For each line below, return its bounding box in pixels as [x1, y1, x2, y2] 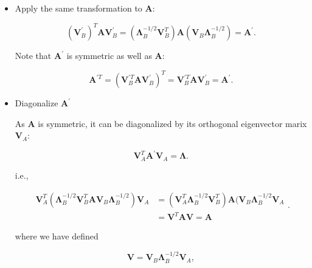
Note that [15, 49, 52, 62]
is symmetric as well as [66, 49, 152, 62]
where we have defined [15, 230, 99, 242]
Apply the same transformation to [15, 2, 142, 14]
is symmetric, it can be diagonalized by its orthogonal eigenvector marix [38, 117, 307, 129]
